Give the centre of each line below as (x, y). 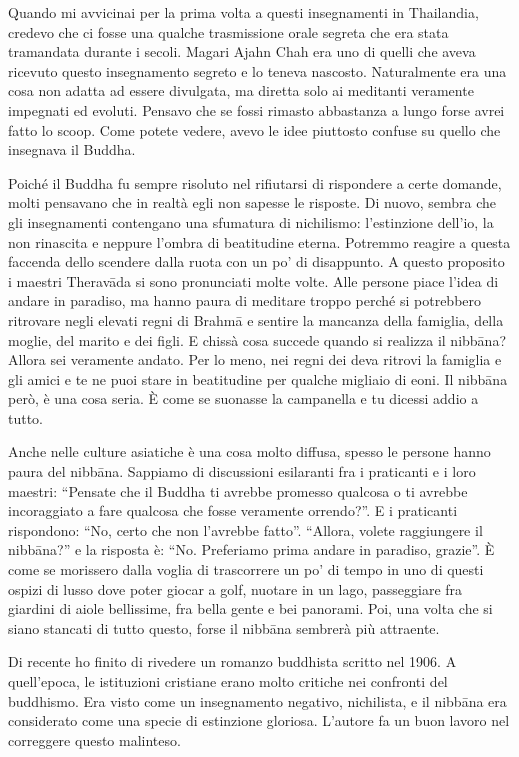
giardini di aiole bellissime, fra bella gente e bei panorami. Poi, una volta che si (250, 608)
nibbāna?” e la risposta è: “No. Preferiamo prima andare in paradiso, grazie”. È (251, 549)
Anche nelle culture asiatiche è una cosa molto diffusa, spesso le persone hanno (249, 451)
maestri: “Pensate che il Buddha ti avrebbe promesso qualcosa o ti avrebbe (238, 490)
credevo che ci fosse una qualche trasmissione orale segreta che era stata (228, 31)
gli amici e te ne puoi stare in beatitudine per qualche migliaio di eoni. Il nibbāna (258, 378)
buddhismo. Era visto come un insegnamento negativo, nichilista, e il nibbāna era (257, 700)
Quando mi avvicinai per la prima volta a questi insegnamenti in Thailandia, (243, 12)
